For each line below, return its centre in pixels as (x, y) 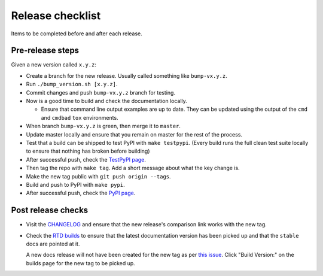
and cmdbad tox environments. (80, 117)
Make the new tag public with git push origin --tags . (98, 176)
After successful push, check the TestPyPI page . (86, 159)
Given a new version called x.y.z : (54, 65)
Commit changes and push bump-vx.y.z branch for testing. (101, 92)
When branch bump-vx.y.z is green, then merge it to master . (103, 126)
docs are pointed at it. (53, 244)
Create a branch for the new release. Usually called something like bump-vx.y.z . (127, 75)
